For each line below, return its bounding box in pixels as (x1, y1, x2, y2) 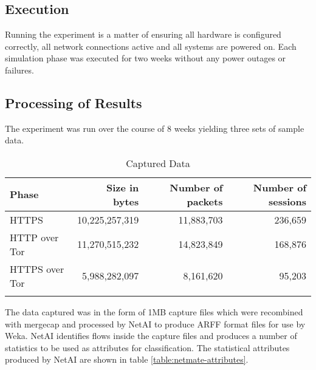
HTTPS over (10, 261, 64, 276)
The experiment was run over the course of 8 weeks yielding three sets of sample (5, 122, 304, 134)
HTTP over (10, 230, 59, 244)
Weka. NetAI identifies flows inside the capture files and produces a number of (5, 329, 297, 342)
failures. (5, 63, 34, 76)
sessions (268, 194, 306, 208)
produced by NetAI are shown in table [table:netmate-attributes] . (5, 353, 249, 366)
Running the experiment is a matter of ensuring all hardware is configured (5, 28, 281, 41)
